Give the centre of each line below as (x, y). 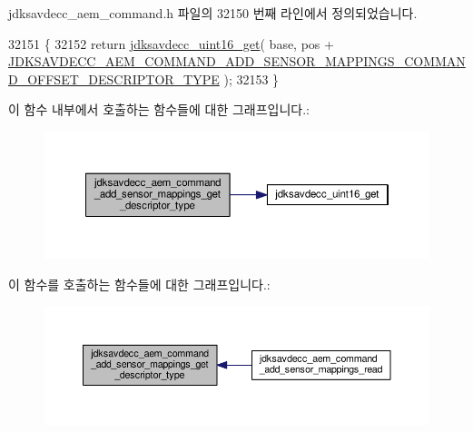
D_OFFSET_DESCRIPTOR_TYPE (114, 79)
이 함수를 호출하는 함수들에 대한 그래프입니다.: (139, 284)
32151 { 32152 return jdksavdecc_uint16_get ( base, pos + (171, 43)
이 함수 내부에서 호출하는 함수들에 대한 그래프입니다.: (159, 109)
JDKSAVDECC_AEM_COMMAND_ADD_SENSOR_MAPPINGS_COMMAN (237, 61)
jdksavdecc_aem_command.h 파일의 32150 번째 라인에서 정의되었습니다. (213, 13)
